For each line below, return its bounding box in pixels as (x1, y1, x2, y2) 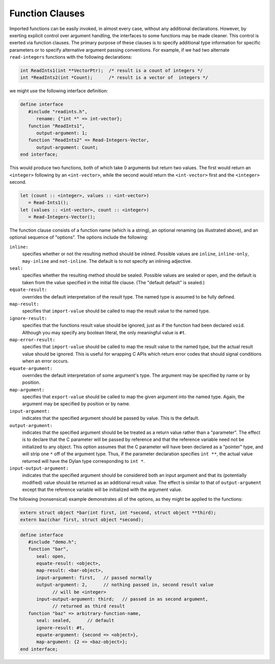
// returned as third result (52, 603, 125, 609)
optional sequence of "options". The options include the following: (9, 234, 149, 240)
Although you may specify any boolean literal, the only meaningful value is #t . (22, 329, 186, 335)
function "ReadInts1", (28, 123, 85, 129)
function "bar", (28, 546, 69, 552)
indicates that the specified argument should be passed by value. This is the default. (22, 415, 200, 421)
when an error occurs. (22, 358, 69, 364)
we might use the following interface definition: (9, 88, 108, 94)
